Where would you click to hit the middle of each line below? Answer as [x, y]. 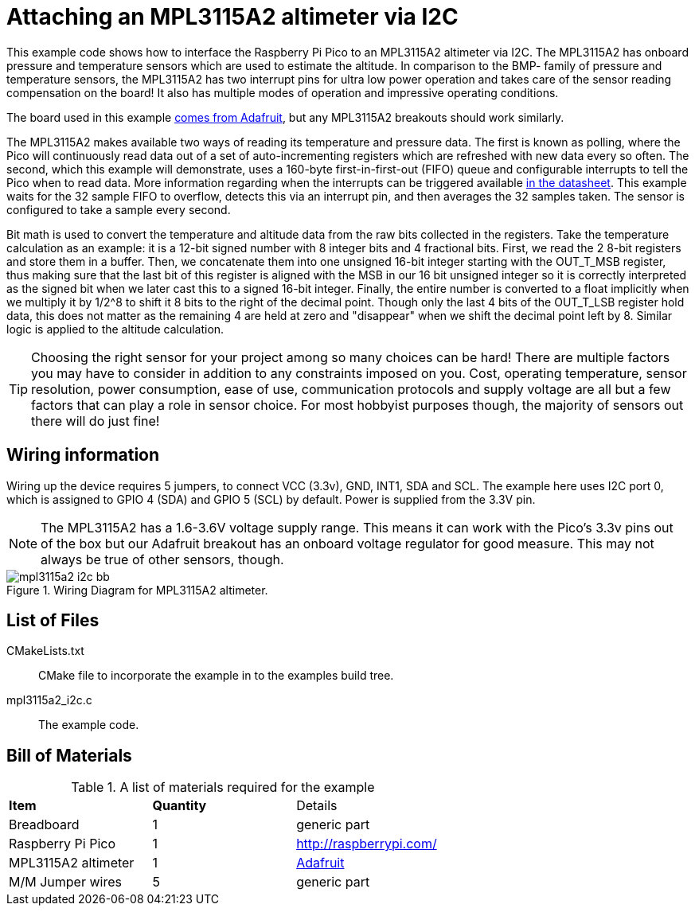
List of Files [53, 621]
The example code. [89, 725]
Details [317, 806]
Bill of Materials [69, 755]
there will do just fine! [96, 421]
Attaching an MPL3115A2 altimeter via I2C [232, 17]
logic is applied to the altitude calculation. [115, 329]
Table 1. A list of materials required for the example [223, 787]
